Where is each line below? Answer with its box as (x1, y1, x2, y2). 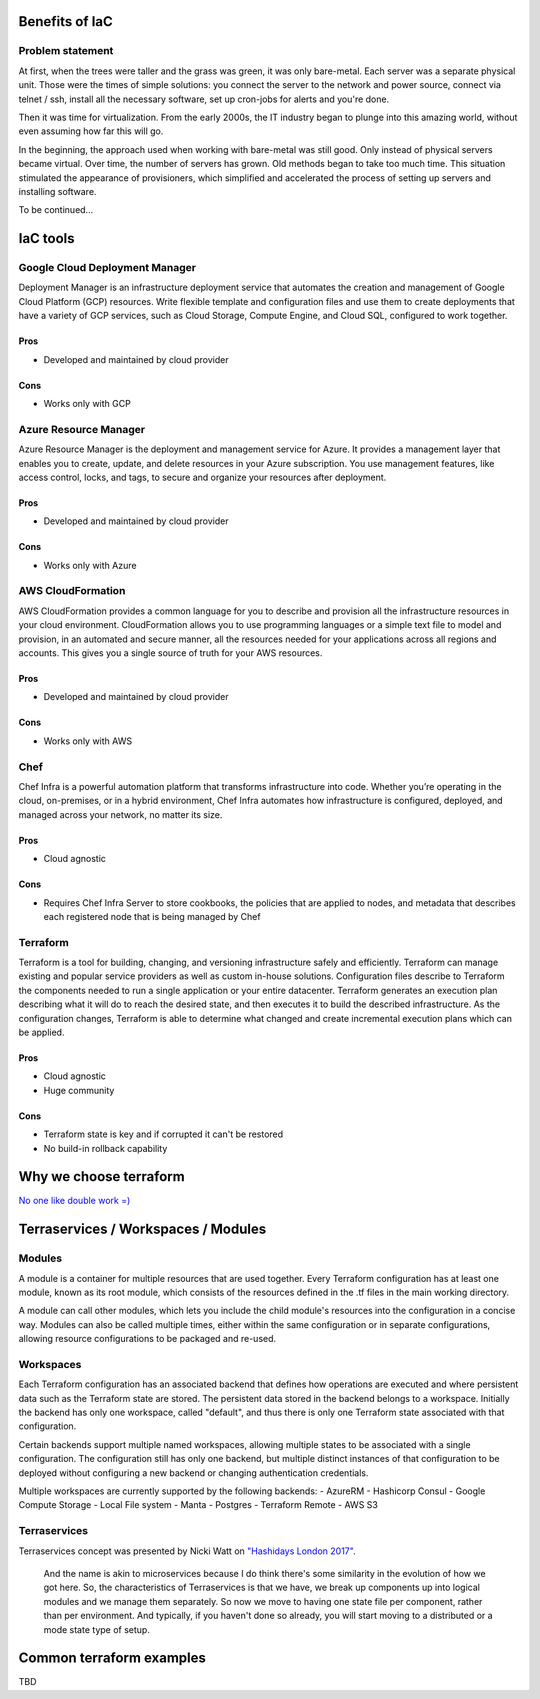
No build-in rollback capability (43, 1142, 168, 1154)
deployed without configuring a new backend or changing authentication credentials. (18, 1466, 369, 1479)
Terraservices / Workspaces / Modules (18, 1221, 267, 1238)
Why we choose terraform (18, 1168, 185, 1185)
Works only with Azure (43, 559, 137, 571)
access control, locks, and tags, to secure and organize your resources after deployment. (18, 471, 387, 483)
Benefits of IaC (18, 13, 114, 30)
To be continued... (18, 204, 94, 216)
